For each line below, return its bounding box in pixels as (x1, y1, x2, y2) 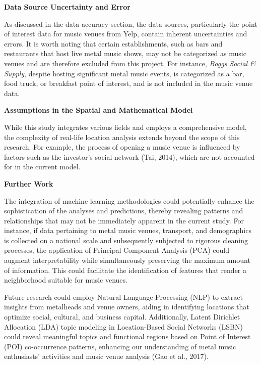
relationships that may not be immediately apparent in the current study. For (4, 215, 244, 225)
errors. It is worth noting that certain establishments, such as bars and (4, 38, 223, 49)
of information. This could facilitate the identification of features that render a (4, 264, 247, 275)
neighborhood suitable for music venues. (4, 275, 127, 285)
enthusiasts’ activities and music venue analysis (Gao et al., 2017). (4, 351, 209, 361)
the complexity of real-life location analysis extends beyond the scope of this (4, 131, 240, 142)
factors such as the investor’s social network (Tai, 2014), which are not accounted (4, 151, 255, 162)
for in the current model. (4, 161, 81, 172)
